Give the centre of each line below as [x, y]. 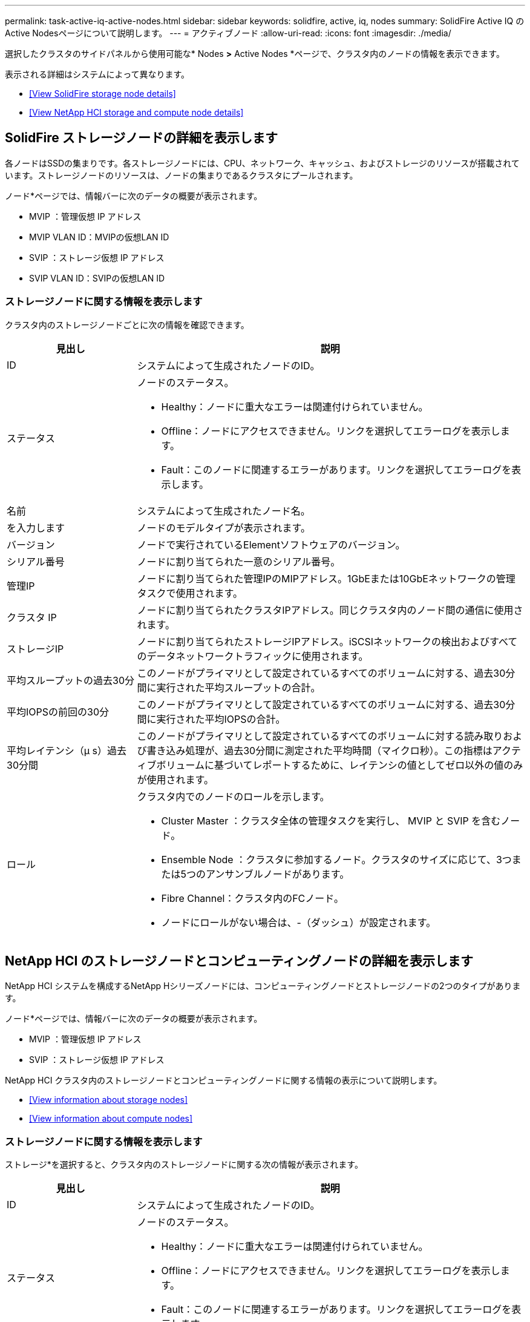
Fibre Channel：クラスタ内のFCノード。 [252, 898]
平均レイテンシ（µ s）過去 [67, 750]
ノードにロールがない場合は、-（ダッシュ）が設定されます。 [299, 922]
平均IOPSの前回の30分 [58, 712]
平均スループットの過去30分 [71, 680]
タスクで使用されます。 [190, 593]
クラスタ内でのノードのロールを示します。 [233, 796]
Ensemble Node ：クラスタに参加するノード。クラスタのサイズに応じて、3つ [336, 859]
